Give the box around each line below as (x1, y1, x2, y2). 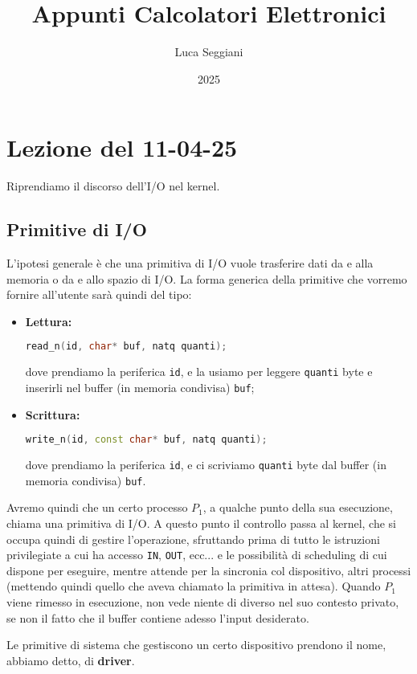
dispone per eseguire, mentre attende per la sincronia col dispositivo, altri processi (6, 562, 411, 578)
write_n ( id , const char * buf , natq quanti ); (25, 434, 268, 446)
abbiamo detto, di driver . (6, 652, 135, 668)
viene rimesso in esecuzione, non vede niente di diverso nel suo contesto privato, (6, 594, 399, 611)
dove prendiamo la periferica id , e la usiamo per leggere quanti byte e (25, 363, 373, 380)
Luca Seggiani (174, 43, 243, 60)
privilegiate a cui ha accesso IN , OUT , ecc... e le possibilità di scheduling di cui (6, 546, 387, 563)
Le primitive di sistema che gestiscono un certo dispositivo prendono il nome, (6, 636, 386, 653)
